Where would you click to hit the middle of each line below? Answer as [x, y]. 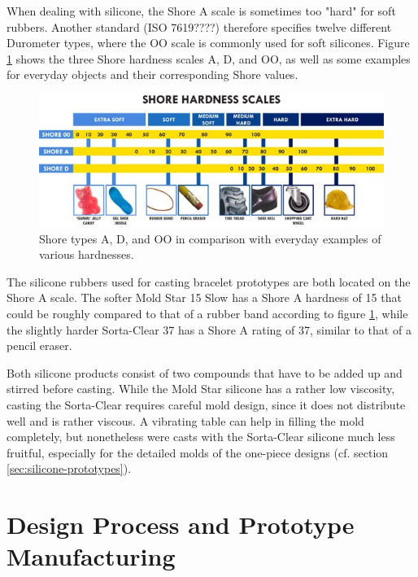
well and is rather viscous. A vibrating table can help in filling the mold [185, 420]
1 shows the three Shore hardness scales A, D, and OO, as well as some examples [209, 58]
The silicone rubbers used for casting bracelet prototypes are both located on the [209, 281]
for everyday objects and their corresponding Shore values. [152, 74]
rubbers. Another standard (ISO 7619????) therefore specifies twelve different [199, 26]
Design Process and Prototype [181, 525]
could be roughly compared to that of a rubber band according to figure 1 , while [207, 313]
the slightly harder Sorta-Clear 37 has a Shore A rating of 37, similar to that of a [209, 329]
